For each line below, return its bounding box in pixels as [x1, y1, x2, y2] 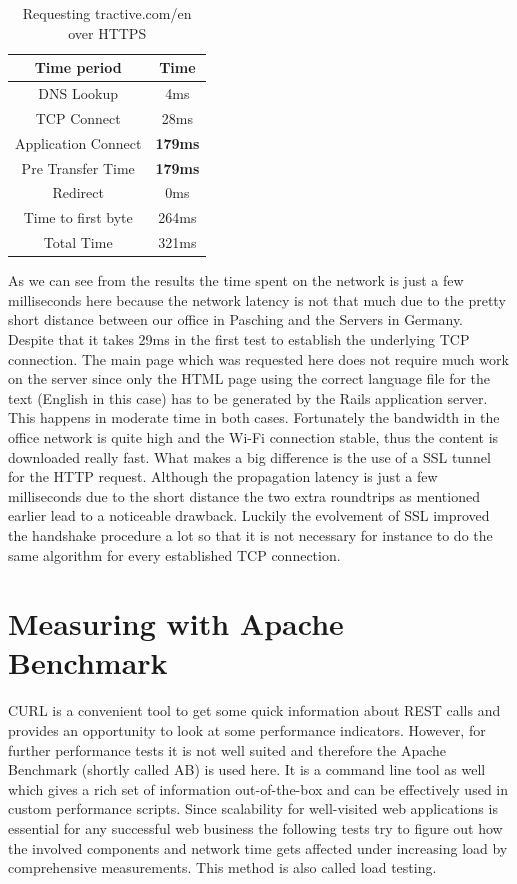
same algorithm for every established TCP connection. [8, 544, 341, 565]
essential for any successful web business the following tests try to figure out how [8, 817, 503, 838]
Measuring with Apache [8, 603, 344, 644]
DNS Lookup [38, 83, 119, 104]
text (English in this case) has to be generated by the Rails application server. [8, 387, 488, 408]
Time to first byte [23, 207, 133, 228]
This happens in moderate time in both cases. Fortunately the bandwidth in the [8, 407, 500, 428]
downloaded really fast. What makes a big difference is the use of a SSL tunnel [8, 446, 491, 467]
